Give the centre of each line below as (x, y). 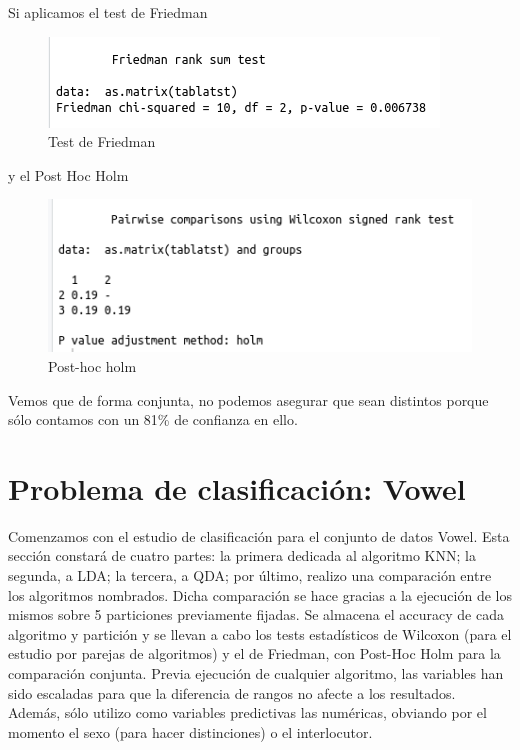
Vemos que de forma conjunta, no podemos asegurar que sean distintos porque (248, 399)
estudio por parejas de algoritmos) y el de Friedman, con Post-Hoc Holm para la (254, 653)
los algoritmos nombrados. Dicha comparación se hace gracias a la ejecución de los (260, 594)
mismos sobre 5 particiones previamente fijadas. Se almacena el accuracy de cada (256, 614)
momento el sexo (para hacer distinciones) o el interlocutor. (190, 731)
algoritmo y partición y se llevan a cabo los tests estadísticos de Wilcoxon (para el (260, 633)
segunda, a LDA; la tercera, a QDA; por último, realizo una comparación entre (250, 575)
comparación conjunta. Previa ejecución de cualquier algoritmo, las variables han (256, 673)
